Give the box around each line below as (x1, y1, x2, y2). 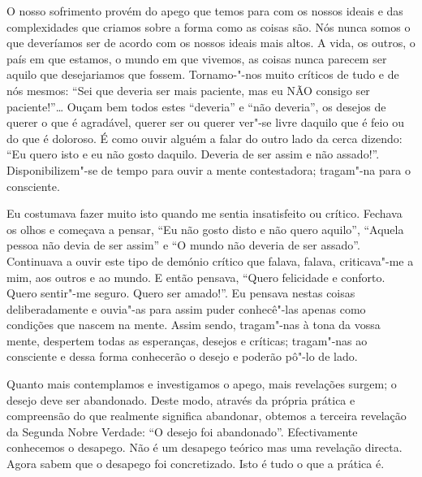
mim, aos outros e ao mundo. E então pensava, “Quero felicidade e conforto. (6, 268, 385, 285)
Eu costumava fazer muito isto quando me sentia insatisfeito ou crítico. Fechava (6, 205, 403, 222)
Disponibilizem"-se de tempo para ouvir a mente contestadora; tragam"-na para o (6, 161, 411, 178)
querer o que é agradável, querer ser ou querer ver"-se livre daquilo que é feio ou (6, 114, 404, 131)
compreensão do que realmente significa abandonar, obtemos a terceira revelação (6, 407, 407, 424)
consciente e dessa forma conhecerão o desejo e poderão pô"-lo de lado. (6, 348, 358, 365)
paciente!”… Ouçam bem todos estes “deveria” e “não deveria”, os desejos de (6, 98, 386, 115)
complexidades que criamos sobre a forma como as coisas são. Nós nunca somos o (6, 18, 411, 35)
